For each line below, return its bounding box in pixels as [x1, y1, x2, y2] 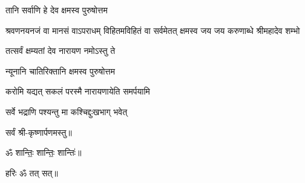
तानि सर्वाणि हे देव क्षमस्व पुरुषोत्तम [5, 4, 108, 16]
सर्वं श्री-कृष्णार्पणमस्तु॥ [5, 125, 72, 138]
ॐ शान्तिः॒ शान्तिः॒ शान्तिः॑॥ [5, 146, 82, 159]
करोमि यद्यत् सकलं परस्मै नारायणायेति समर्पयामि [5, 85, 150, 98]
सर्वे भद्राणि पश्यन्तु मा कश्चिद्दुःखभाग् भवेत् [5, 105, 128, 118]
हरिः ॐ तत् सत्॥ [5, 166, 58, 179]
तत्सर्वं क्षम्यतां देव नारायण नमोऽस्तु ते [5, 44, 116, 57]
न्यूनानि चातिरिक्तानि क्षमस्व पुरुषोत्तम [5, 64, 115, 77]
